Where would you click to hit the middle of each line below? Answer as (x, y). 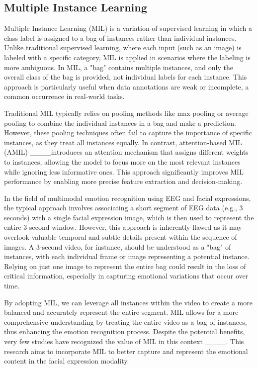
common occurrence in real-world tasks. (64, 96)
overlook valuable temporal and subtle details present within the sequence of (121, 237)
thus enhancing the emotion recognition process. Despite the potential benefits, (125, 331)
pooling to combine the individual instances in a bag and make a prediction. (120, 123)
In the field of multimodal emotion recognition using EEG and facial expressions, (128, 198)
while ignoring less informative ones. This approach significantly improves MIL (124, 171)
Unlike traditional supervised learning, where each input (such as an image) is (123, 47)
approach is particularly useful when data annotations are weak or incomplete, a (127, 86)
